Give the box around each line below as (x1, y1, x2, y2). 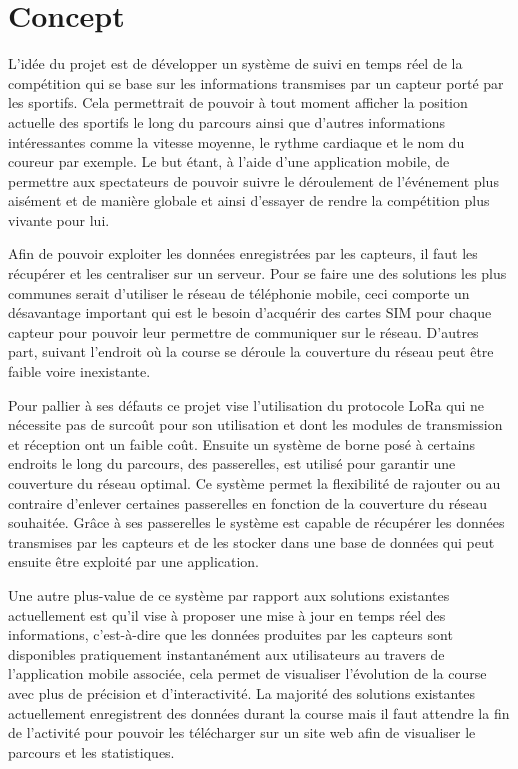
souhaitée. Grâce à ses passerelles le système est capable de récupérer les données (8, 512, 505, 533)
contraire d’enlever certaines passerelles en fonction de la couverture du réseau (8, 492, 487, 513)
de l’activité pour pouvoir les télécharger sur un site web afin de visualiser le (8, 722, 476, 743)
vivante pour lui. (8, 209, 110, 230)
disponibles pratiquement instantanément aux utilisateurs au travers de (8, 643, 445, 664)
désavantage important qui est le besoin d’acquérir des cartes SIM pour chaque (8, 302, 492, 323)
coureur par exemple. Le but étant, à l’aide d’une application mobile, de (8, 151, 450, 172)
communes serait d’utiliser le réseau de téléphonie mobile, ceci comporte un (8, 282, 470, 303)
